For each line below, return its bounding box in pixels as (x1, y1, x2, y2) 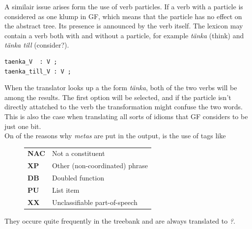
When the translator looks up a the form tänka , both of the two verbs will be (4, 82, 237, 93)
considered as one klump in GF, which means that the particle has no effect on (4, 11, 242, 21)
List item (52, 185, 80, 195)
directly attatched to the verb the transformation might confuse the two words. (4, 102, 243, 112)
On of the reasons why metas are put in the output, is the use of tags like (4, 130, 226, 141)
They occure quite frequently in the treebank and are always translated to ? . (4, 215, 235, 226)
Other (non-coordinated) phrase (52, 160, 148, 171)
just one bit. (4, 121, 41, 131)
